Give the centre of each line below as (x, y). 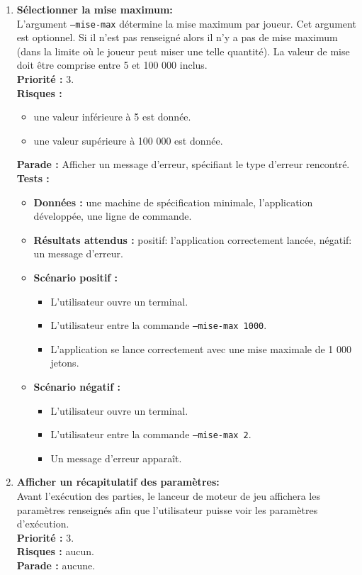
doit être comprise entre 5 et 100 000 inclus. (112, 65)
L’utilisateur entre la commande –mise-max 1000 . (159, 325)
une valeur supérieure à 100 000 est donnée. (128, 140)
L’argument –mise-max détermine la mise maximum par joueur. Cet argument (186, 23)
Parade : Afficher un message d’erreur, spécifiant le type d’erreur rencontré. (183, 164)
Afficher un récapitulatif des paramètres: (118, 482)
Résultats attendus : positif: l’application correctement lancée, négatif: (193, 239)
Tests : (33, 178)
